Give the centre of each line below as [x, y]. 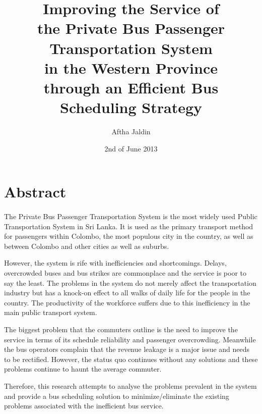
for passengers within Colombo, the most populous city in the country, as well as [129, 236]
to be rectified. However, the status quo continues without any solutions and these [131, 359]
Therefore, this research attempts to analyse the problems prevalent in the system [130, 385]
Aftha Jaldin [131, 132]
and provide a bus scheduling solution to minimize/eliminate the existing [117, 396]
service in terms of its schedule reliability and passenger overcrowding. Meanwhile [130, 339]
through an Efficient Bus [131, 87]
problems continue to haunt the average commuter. [83, 369]
